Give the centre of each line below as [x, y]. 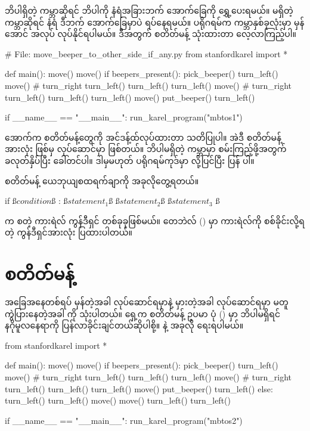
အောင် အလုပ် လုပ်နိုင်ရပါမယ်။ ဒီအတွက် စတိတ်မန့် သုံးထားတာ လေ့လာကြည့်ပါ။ [151, 34]
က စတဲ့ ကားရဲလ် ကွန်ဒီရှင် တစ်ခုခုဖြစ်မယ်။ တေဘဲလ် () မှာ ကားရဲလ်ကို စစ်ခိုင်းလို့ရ [155, 220]
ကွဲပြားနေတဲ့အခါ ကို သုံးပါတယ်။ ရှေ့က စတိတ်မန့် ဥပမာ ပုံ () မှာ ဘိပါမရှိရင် [143, 313]
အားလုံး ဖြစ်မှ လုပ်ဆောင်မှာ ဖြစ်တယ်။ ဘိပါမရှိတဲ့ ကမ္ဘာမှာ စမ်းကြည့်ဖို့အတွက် [146, 149]
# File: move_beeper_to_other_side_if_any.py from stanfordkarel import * [146, 53]
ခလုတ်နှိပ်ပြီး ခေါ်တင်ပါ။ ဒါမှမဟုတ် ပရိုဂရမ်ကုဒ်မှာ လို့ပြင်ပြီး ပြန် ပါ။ [130, 160]
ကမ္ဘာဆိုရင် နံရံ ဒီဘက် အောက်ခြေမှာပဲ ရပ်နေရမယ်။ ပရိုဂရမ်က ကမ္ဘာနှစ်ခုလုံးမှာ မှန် [155, 22]
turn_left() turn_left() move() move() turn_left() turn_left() [118, 400]
